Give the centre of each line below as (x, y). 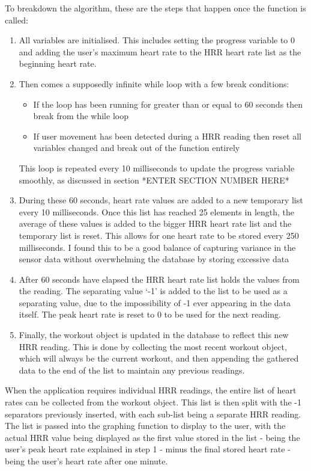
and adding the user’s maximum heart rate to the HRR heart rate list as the (160, 51)
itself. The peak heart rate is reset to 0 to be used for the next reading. (150, 314)
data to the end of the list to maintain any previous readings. (132, 370)
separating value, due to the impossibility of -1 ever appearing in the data (155, 302)
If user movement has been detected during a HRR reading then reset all (167, 136)
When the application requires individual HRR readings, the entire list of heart (151, 390)
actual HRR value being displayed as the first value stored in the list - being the (152, 437)
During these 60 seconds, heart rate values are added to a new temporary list (161, 200)
